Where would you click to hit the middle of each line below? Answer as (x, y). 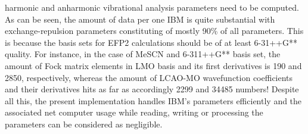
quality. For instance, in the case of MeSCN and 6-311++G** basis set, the (143, 54)
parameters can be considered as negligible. (84, 124)
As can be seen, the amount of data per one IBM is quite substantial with (140, 19)
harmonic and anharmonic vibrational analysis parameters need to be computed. (152, 7)
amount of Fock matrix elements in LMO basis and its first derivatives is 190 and (153, 65)
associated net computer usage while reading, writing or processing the (134, 112)
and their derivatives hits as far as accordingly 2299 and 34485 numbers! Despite (152, 89)
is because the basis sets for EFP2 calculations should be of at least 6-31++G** (151, 42)
